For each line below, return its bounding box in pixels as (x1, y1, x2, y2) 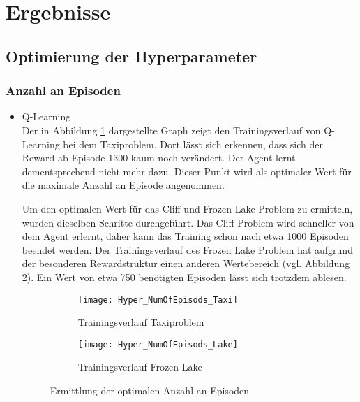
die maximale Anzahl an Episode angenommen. (22, 178, 225, 192)
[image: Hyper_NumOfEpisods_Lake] (77, 339, 238, 350)
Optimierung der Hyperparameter (6, 45, 257, 66)
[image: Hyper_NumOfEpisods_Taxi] (77, 294, 238, 305)
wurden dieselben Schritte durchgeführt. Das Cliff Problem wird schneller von (22, 215, 354, 229)
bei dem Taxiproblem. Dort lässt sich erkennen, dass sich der (63, 136, 323, 151)
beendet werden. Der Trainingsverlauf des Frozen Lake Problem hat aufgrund (22, 242, 353, 257)
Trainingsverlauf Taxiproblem (77, 315, 204, 329)
